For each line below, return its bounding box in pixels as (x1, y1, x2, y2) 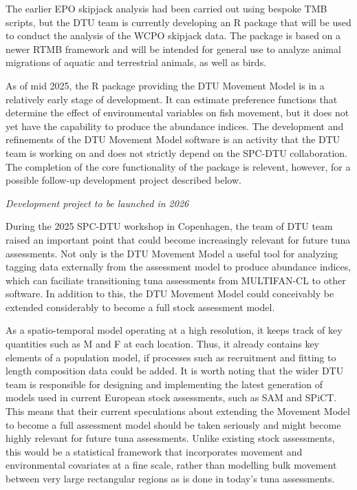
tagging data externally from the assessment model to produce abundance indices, (6, 259, 351, 274)
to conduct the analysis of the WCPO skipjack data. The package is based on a (6, 28, 341, 43)
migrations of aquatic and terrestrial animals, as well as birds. (6, 55, 267, 70)
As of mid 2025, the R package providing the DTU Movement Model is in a (6, 78, 325, 92)
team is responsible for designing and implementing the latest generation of (6, 376, 323, 391)
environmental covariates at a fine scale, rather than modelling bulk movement (6, 458, 337, 472)
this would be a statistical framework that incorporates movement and (6, 444, 303, 458)
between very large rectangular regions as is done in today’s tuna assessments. (6, 471, 335, 485)
